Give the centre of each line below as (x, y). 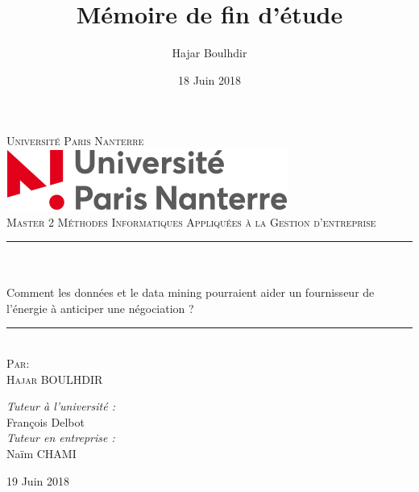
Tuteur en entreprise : (61, 438)
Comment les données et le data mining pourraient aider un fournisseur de (191, 292)
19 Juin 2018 (38, 480)
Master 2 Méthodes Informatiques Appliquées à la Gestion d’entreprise (191, 221)
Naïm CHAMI (41, 454)
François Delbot (46, 421)
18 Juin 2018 (209, 79)
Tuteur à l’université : (61, 406)
